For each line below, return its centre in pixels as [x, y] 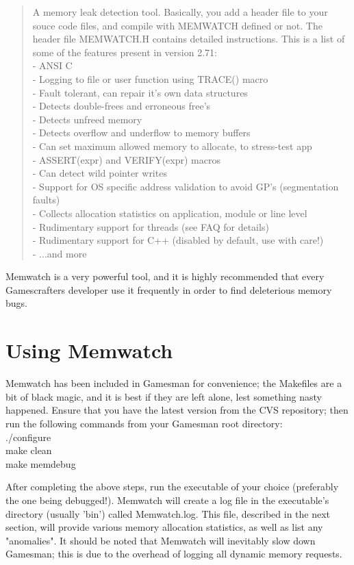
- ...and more [60, 253]
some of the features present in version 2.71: [125, 52]
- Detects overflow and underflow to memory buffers [141, 133]
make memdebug [41, 463]
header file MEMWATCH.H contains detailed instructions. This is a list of [189, 39]
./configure [28, 437]
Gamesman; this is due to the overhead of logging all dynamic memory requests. [174, 554]
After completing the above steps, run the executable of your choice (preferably [172, 487]
